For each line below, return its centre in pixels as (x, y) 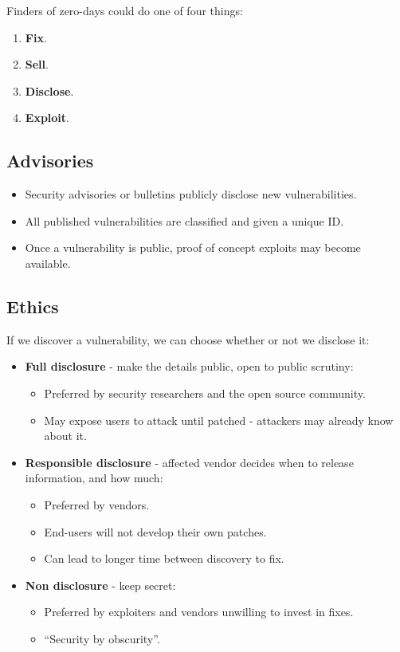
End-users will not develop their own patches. (155, 531)
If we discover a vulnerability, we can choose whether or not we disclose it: (188, 339)
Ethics (33, 306)
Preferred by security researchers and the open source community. (205, 393)
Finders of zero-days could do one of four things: (125, 10)
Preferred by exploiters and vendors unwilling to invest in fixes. (199, 612)
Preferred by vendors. (97, 504)
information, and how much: (94, 478)
